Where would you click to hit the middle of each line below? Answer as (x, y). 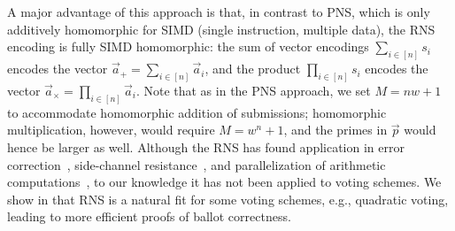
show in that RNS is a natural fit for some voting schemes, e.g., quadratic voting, (228, 199)
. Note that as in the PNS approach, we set (253, 90)
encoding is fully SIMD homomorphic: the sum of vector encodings (188, 46)
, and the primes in (335, 130)
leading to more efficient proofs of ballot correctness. (149, 216)
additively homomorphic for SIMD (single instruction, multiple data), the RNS (221, 29)
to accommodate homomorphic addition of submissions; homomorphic (197, 112)
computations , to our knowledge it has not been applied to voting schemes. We (224, 182)
